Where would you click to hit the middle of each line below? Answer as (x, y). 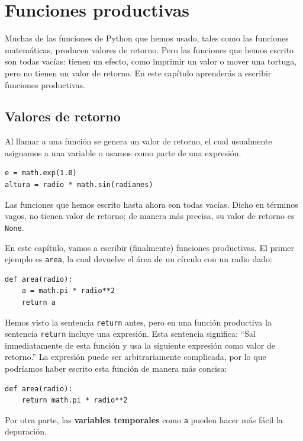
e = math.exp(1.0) (41, 173)
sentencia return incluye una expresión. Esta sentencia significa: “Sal (130, 334)
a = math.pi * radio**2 (68, 291)
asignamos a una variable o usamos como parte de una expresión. (123, 152)
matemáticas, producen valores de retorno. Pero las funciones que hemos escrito (149, 49)
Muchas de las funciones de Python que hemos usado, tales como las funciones (147, 38)
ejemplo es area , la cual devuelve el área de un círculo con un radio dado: (138, 259)
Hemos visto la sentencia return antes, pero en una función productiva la (138, 322)
